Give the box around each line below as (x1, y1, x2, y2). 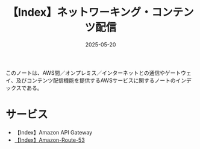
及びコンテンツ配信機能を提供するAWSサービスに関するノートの (16, 77, 176, 84)
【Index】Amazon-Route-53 (14, 136, 85, 144)
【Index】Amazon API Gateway (14, 128, 93, 136)
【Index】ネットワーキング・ (7, 5, 152, 19)
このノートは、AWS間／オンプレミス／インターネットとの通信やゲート (5, 69, 181, 76)
